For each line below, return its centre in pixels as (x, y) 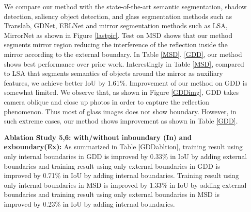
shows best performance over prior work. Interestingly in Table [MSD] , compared (124, 63)
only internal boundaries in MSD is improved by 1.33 (83, 185)
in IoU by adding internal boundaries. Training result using (151, 175)
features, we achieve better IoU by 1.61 (62, 82)
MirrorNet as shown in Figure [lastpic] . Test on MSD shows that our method (118, 35)
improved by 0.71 (30, 175)
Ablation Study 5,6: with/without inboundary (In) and (98, 137)
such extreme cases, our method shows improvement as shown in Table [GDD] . (121, 121)
